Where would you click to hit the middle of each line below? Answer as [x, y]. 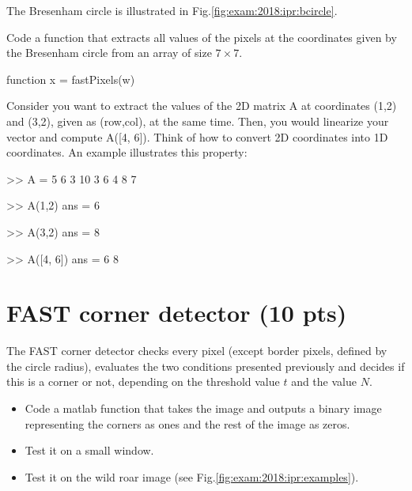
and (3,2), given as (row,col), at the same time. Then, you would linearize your [198, 121]
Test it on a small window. [89, 450]
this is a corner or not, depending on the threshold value [143, 381]
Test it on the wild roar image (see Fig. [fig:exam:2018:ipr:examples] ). [192, 476]
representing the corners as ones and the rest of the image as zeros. [187, 423]
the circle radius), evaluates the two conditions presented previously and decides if [206, 366]
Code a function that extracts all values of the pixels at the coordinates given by [202, 37]
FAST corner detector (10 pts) [177, 313]
